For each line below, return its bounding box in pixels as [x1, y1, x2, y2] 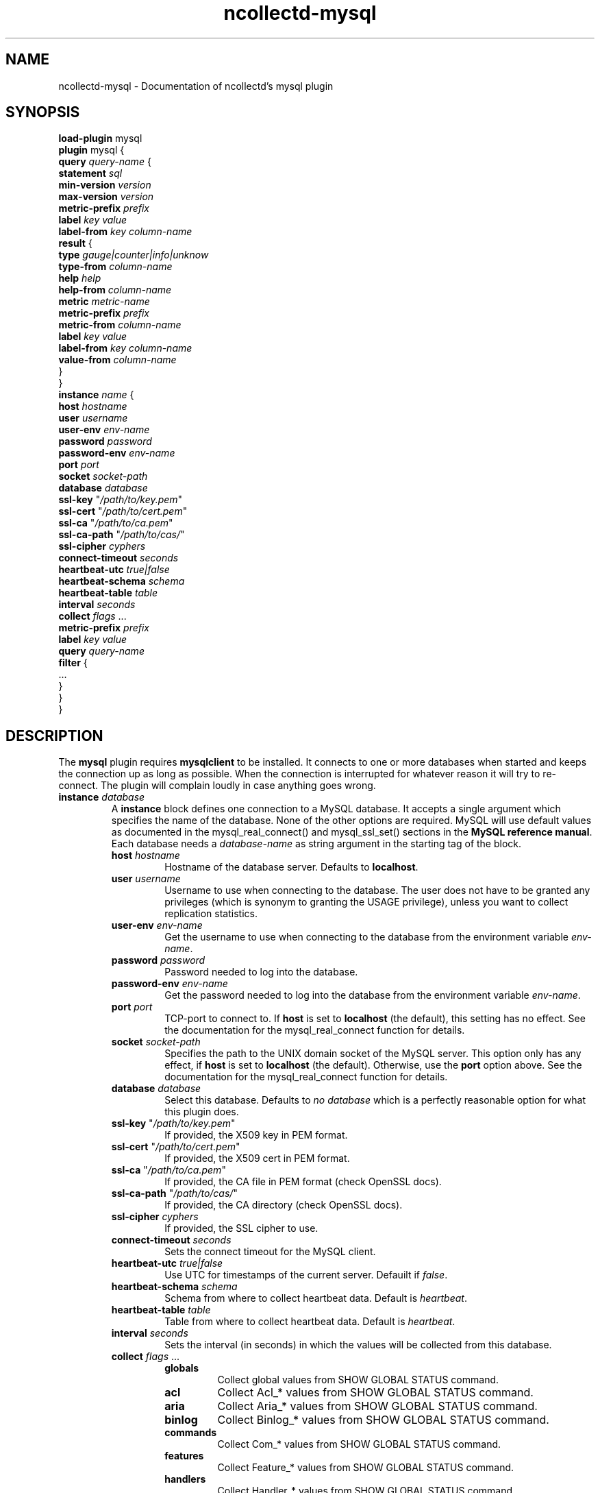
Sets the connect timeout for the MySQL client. [164, 1246, 376, 1258]
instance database [58, 791, 145, 803]
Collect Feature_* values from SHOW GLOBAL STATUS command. [217, 1461, 514, 1474]
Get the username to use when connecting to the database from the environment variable [164, 931, 568, 943]
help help [58, 272, 101, 284]
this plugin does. [164, 1106, 239, 1118]
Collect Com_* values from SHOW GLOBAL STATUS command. [217, 1438, 501, 1450]
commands [164, 1427, 217, 1439]
